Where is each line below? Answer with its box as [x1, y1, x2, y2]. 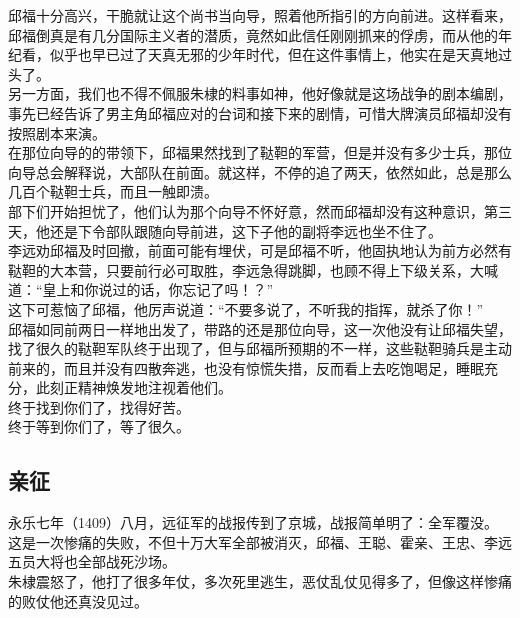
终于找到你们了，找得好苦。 [8, 396, 190, 417]
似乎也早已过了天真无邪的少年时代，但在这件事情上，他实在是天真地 [49, 44, 498, 65]
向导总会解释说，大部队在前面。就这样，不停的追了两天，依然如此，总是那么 [8, 161, 512, 182]
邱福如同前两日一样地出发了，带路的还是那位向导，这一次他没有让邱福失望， [8, 318, 512, 339]
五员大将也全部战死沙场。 [8, 551, 176, 572]
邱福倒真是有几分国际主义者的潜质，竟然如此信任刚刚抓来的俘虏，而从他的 [8, 24, 498, 45]
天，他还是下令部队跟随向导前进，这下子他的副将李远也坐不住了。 [8, 220, 442, 241]
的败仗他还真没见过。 [8, 590, 148, 611]
